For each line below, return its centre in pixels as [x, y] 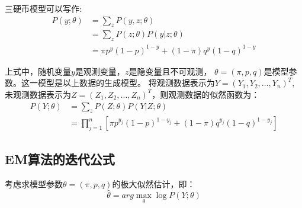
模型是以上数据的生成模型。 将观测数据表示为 [126, 83]
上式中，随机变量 [38, 71]
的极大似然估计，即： [154, 183]
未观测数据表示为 [38, 94]
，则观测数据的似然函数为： [206, 94]
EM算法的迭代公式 [60, 159]
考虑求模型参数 [34, 183]
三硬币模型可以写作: [43, 8]
